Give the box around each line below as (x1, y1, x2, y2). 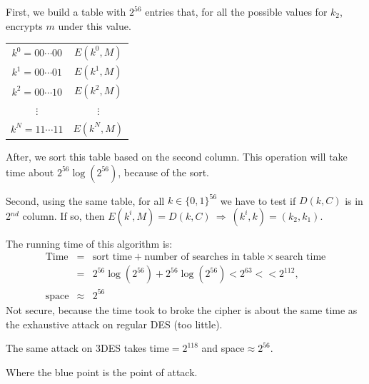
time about (6, 164, 54, 179)
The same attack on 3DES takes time (6, 340, 169, 355)
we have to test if (220, 193, 296, 208)
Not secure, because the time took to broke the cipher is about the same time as (6, 302, 358, 317)
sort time (92, 252, 132, 263)
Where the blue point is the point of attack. (6, 364, 198, 379)
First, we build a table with (6, 4, 126, 19)
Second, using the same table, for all (6, 193, 165, 208)
